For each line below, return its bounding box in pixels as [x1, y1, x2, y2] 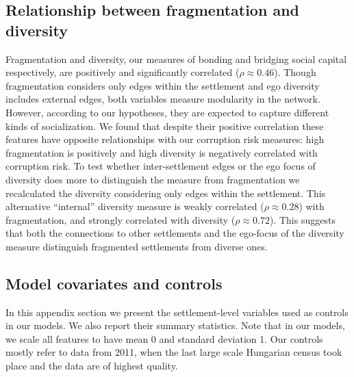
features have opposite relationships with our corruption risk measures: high [5, 132, 325, 146]
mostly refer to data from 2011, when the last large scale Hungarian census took [5, 345, 342, 359]
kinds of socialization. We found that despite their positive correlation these [5, 118, 324, 133]
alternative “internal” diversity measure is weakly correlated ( [5, 199, 264, 213]
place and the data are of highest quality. [5, 359, 178, 373]
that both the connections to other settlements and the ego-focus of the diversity [5, 226, 344, 240]
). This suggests [269, 212, 336, 226]
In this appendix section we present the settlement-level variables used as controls [5, 304, 349, 319]
